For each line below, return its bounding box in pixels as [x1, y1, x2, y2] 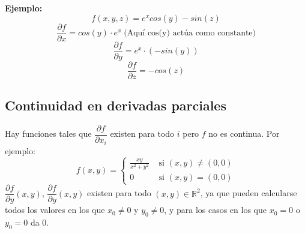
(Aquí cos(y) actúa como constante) [124, 29, 256, 38]
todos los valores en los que [5, 203, 105, 216]
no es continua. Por [208, 127, 280, 140]
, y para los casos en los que [164, 203, 267, 216]
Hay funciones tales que [5, 127, 92, 140]
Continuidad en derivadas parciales [5, 96, 226, 115]
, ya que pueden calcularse [200, 187, 297, 199]
